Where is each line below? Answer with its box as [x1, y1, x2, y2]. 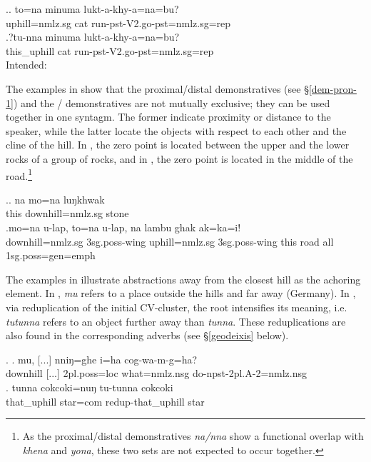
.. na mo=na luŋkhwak [6, 191, 105, 206]
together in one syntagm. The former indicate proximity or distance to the [6, 109, 331, 124]
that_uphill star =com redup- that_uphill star [6, 393, 205, 408]
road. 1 [6, 166, 33, 183]
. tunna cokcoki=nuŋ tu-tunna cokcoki [6, 379, 173, 394]
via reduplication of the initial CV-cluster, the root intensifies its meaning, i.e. [6, 299, 347, 314]
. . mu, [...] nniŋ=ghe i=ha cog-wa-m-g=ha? [6, 351, 198, 366]
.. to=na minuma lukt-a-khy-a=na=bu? [6, 1, 179, 16]
